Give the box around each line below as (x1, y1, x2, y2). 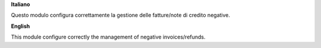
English (11, 23, 30, 30)
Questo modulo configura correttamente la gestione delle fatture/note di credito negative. (11, 12, 230, 19)
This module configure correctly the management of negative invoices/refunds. (11, 33, 206, 41)
